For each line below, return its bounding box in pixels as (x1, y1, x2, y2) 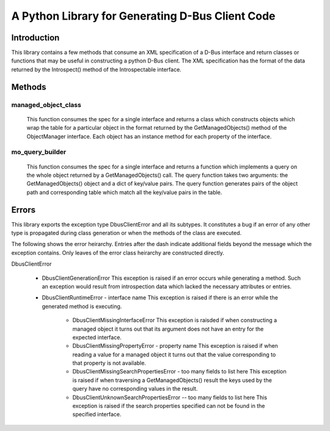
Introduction (11, 32, 60, 43)
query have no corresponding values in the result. (72, 385, 198, 392)
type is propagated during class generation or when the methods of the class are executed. (11, 230, 242, 237)
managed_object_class (11, 100, 82, 109)
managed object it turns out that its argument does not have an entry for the (72, 325, 264, 332)
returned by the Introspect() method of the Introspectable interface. (11, 66, 182, 73)
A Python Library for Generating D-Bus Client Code (11, 9, 276, 23)
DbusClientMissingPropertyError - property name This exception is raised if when (72, 342, 278, 350)
